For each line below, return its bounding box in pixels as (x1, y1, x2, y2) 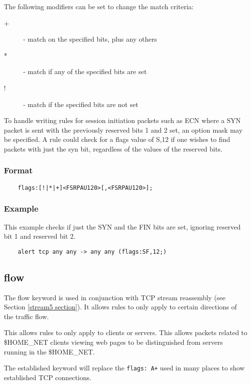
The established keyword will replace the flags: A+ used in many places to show (4, 363, 245, 373)
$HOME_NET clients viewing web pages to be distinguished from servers (4, 337, 223, 347)
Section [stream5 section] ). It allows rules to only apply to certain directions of (4, 302, 237, 312)
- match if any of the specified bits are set (23, 66, 147, 77)
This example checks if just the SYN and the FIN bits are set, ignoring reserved (4, 221, 241, 231)
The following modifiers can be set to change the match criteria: (4, 1, 194, 11)
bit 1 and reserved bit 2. (4, 231, 75, 241)
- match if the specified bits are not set (23, 99, 138, 109)
